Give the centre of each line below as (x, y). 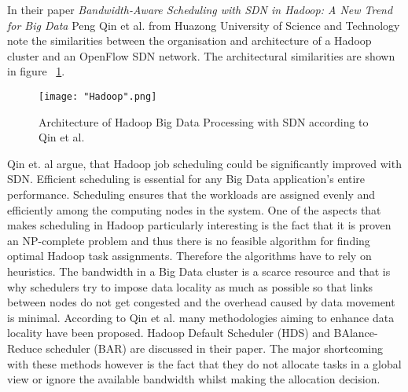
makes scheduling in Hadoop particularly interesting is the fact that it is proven (199, 225)
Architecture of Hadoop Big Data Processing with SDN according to (204, 121)
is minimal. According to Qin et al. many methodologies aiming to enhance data (201, 317)
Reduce (25, 348)
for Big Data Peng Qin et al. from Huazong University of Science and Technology (204, 25)
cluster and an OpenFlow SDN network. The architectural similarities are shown (201, 55)
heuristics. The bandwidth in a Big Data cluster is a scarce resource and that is (199, 271)
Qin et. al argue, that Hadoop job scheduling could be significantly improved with (204, 163)
